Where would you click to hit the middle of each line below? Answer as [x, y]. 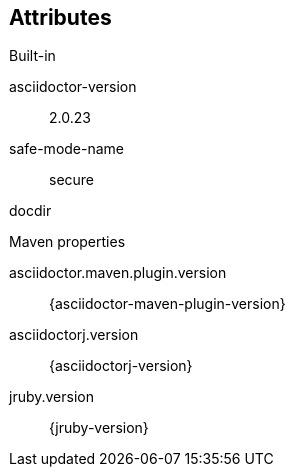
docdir [30, 211]
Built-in [32, 56]
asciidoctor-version [73, 87]
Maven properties [67, 242]
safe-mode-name [67, 149]
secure [72, 180]
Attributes [60, 17]
